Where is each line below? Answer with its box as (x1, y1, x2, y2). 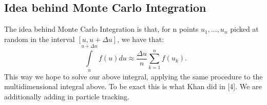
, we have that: (117, 33, 164, 44)
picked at (230, 24, 259, 34)
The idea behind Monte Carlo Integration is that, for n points (4, 24, 199, 34)
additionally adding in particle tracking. (4, 91, 129, 101)
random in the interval (4, 33, 75, 44)
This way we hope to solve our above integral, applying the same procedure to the (4, 71, 263, 81)
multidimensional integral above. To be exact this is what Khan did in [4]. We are (4, 81, 262, 92)
